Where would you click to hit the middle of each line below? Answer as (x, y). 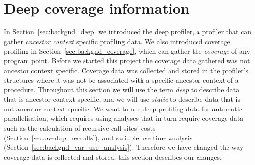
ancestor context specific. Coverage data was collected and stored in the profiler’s (126, 70)
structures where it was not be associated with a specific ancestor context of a (121, 80)
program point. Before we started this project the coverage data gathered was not (127, 60)
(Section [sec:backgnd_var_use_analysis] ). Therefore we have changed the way (124, 147)
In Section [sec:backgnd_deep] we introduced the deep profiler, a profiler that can (128, 32)
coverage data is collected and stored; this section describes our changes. (113, 156)
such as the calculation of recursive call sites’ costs (80, 128)
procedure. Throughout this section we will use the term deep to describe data (122, 89)
